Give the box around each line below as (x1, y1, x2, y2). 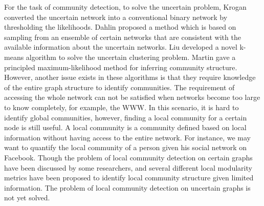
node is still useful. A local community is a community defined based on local (4, 122, 247, 133)
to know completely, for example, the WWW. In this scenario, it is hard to (4, 101, 239, 112)
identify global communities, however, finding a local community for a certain (4, 112, 247, 122)
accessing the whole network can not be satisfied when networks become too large (4, 92, 260, 102)
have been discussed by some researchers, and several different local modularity (4, 162, 252, 173)
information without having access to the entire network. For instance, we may (4, 132, 251, 142)
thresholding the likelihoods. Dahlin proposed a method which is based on (4, 22, 236, 32)
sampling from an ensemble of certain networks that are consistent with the (4, 31, 241, 42)
